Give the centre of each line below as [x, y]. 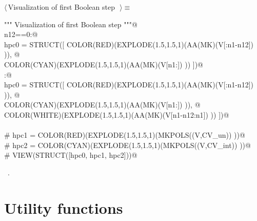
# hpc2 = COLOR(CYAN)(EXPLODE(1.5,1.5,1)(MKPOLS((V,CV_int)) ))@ [127, 145]
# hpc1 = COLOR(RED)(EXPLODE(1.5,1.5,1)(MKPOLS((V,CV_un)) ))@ [125, 135]
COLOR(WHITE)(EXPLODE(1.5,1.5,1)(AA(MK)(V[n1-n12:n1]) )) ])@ [117, 114]
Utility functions [64, 207]
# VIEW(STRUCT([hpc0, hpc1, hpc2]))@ [71, 155]
